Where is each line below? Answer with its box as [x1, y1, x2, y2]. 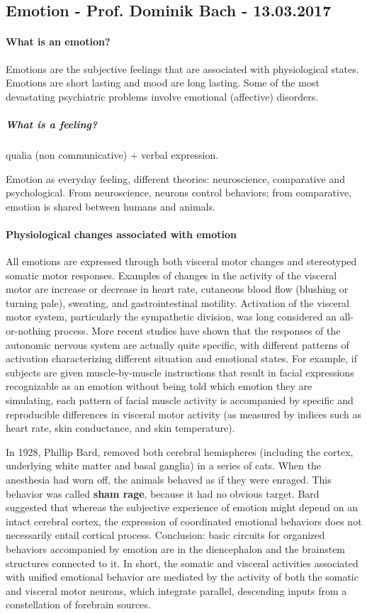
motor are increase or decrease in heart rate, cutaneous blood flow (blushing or [6, 281, 349, 296]
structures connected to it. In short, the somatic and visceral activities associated [6, 555, 358, 570]
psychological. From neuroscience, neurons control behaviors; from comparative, [6, 185, 352, 200]
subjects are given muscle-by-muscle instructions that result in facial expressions [6, 364, 354, 379]
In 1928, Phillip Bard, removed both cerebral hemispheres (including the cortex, [6, 444, 354, 459]
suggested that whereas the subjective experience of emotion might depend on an [6, 500, 358, 515]
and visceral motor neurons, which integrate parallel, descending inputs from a [6, 583, 347, 598]
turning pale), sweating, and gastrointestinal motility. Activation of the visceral [6, 295, 350, 310]
